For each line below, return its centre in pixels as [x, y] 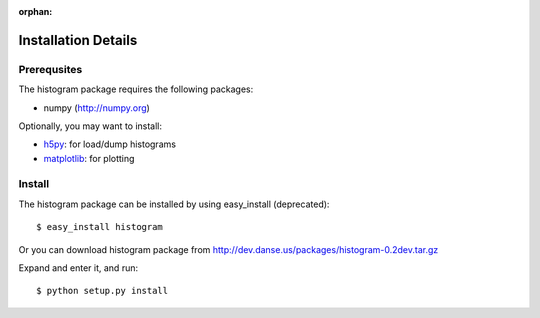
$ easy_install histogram [100, 227]
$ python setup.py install [102, 291]
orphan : [35, 11]
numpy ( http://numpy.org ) [96, 107]
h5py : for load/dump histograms [110, 144]
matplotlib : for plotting [89, 158]
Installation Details [78, 40]
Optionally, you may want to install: [90, 126]
